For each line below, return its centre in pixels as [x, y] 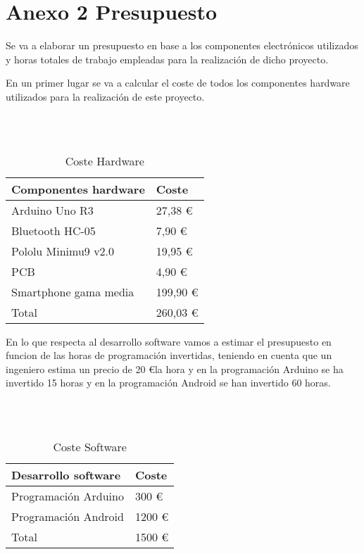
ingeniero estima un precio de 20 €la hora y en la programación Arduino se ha [175, 369]
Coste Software [90, 447]
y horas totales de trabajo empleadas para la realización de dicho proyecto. [167, 59]
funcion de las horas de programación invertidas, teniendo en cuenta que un [169, 355]
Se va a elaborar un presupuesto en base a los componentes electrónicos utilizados [182, 45]
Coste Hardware [105, 160]
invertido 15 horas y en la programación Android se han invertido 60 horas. [168, 383]
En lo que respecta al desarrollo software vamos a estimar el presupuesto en [169, 341]
